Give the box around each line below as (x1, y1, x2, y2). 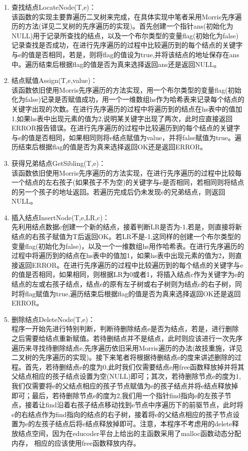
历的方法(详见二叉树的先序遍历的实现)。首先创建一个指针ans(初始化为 (11, 21, 233, 31)
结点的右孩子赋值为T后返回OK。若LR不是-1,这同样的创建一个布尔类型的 (11, 231, 241, 242)
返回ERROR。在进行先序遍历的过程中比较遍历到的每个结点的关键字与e (18, 259, 243, 270)
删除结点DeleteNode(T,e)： (11, 314, 95, 324)
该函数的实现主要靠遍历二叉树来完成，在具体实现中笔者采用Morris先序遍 (11, 11, 242, 21)
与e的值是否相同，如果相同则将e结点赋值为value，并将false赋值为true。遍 (11, 132, 242, 142)
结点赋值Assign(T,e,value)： (11, 75, 98, 85)
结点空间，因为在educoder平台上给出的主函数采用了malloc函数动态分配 (18, 428, 241, 438)
